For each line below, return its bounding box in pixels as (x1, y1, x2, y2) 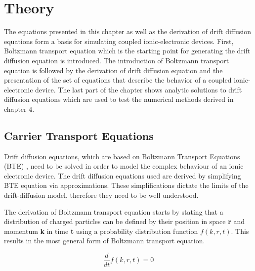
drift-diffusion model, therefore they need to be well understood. (4, 190, 199, 200)
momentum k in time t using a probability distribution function (4, 226, 198, 236)
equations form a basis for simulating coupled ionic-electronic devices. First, (4, 36, 234, 46)
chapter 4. (4, 103, 35, 114)
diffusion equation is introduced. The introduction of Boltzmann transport (4, 55, 229, 65)
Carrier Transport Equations (4, 128, 154, 143)
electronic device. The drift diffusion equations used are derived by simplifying (4, 170, 241, 181)
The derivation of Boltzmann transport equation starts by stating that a (4, 206, 223, 217)
